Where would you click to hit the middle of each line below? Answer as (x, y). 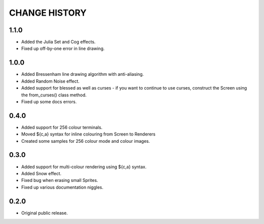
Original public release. (44, 213)
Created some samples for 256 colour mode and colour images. (86, 141)
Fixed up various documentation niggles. (62, 187)
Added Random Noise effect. (50, 81)
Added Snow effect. (41, 173)
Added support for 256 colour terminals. (62, 127)
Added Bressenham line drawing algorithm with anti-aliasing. (83, 74)
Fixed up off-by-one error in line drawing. (63, 48)
